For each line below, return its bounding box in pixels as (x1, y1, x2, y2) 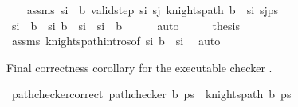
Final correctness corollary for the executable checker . (6, 59, 273, 75)
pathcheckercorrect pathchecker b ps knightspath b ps (11, 86, 292, 102)
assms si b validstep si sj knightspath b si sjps (26, 2, 279, 17)
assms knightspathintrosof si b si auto (11, 32, 221, 49)
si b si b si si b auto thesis (11, 17, 240, 33)
